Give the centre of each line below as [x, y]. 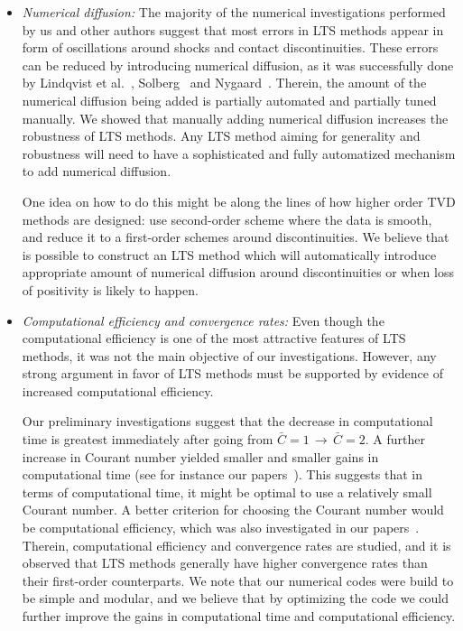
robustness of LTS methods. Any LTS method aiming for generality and [221, 136]
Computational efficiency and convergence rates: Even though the [203, 320]
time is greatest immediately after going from [148, 439]
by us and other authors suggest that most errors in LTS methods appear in [233, 29]
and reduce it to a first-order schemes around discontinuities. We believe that [236, 237]
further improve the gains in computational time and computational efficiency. [239, 616]
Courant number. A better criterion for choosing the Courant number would [233, 510]
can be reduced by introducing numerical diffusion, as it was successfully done [238, 65]
